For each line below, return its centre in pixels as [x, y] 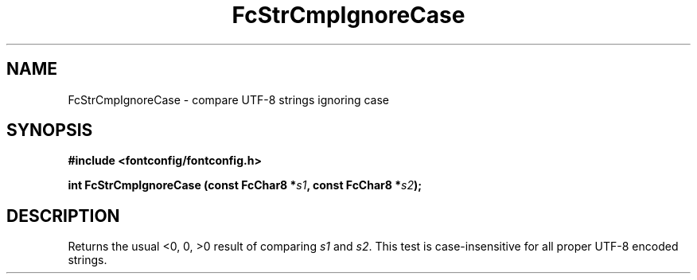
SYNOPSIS [50, 130]
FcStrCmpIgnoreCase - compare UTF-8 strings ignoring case [229, 99]
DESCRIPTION [63, 216]
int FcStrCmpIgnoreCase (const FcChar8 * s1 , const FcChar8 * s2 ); [245, 185]
